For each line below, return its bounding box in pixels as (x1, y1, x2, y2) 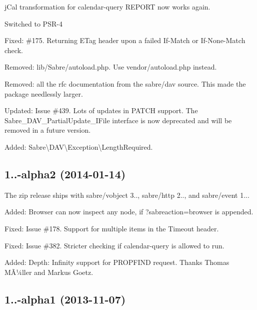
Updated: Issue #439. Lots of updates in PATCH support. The (4, 105, 198, 116)
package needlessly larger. (4, 88, 83, 99)
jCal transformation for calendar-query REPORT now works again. (4, 2, 210, 12)
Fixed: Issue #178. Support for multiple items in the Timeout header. (4, 223, 219, 233)
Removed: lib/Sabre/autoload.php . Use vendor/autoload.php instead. (4, 62, 217, 72)
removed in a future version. (4, 125, 91, 135)
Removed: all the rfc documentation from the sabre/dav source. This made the (4, 78, 246, 89)
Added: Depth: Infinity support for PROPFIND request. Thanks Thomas (4, 257, 229, 267)
